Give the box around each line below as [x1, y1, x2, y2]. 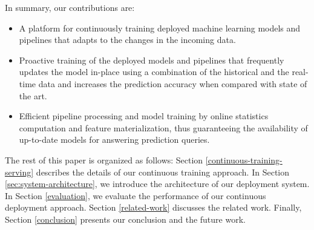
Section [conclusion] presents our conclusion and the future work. [5, 212, 246, 225]
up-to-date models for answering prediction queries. [19, 133, 210, 146]
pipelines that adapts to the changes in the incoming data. [19, 33, 236, 46]
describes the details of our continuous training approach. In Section [36, 165, 290, 178]
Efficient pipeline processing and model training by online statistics [19, 110, 269, 122]
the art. [19, 89, 47, 102]
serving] [5, 165, 34, 178]
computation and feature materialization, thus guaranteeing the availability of [19, 121, 308, 134]
